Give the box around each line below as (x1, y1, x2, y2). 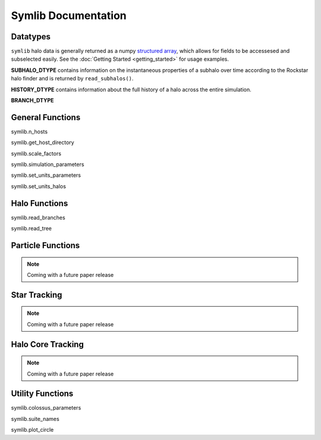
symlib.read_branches (11, 214, 65, 221)
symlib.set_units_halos (11, 182, 67, 190)
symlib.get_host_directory (11, 139, 74, 146)
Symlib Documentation (11, 9, 127, 22)
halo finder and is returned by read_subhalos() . (11, 75, 134, 82)
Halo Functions (11, 198, 68, 208)
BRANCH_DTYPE (11, 97, 54, 104)
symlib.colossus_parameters (11, 404, 81, 411)
